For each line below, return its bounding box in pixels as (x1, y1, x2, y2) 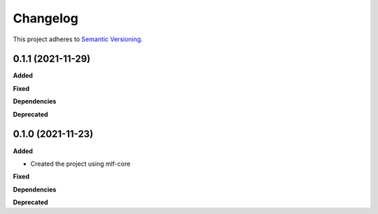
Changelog (13, 10, 78, 26)
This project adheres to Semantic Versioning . (13, 35, 143, 43)
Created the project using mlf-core (30, 159, 131, 168)
